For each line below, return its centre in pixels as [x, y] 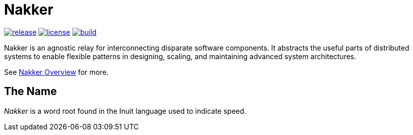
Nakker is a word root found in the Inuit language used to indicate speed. [125, 111]
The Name [31, 92]
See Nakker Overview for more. [56, 72]
